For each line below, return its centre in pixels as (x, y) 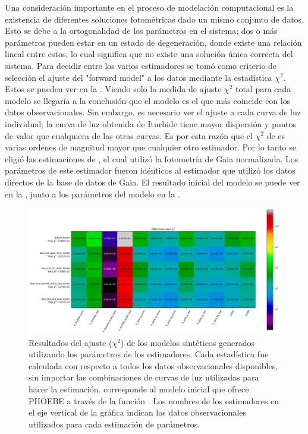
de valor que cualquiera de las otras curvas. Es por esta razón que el (129, 135)
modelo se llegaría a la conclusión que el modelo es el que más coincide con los (148, 100)
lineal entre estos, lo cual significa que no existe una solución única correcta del (149, 54)
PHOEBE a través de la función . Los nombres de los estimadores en (154, 400)
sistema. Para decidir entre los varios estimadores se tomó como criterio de (141, 65)
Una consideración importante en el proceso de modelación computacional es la (149, 7)
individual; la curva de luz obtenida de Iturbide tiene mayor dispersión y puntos (151, 123)
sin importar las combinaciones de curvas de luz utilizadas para (144, 377)
